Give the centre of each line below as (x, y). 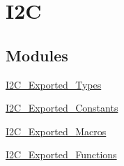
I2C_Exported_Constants (62, 108)
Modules (37, 55)
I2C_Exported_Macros (56, 131)
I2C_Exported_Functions (61, 154)
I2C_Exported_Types (54, 84)
